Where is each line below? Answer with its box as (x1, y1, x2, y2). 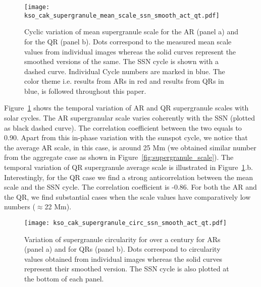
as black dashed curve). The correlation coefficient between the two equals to (4, 122, 242, 133)
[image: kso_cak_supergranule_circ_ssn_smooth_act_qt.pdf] (24, 219, 227, 226)
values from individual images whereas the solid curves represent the (24, 46, 236, 56)
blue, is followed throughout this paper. (24, 85, 146, 96)
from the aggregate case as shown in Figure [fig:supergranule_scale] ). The (4, 152, 234, 162)
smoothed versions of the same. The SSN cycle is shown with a (24, 56, 219, 67)
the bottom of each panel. (24, 273, 104, 284)
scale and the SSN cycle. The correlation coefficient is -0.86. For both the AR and (4, 182, 257, 192)
